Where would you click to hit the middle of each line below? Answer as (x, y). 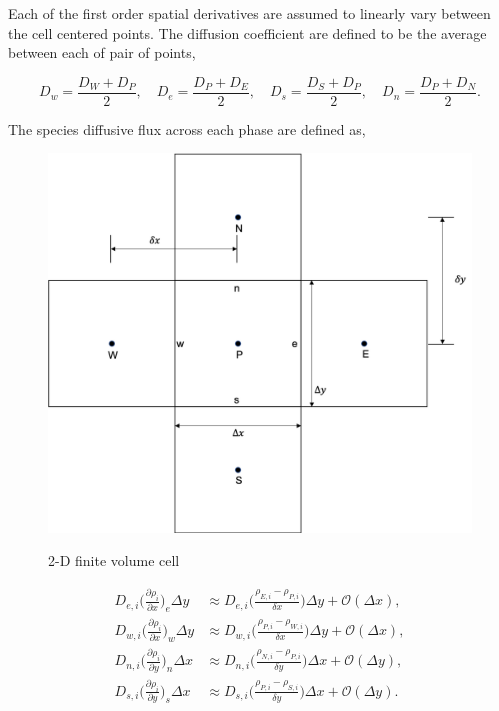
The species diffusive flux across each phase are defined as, (187, 128)
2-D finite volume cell (114, 560)
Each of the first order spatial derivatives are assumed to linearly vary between (249, 13)
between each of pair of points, (102, 52)
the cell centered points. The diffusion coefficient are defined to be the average (247, 32)
